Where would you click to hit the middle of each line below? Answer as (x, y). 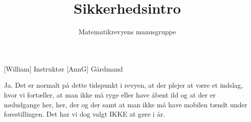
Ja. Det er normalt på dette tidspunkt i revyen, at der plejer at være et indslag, (124, 85)
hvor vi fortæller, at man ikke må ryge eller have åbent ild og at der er (110, 94)
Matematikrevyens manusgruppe (127, 32)
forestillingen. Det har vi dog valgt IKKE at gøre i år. (85, 114)
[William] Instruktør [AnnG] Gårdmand (64, 68)
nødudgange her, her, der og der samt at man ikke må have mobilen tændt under (126, 104)
